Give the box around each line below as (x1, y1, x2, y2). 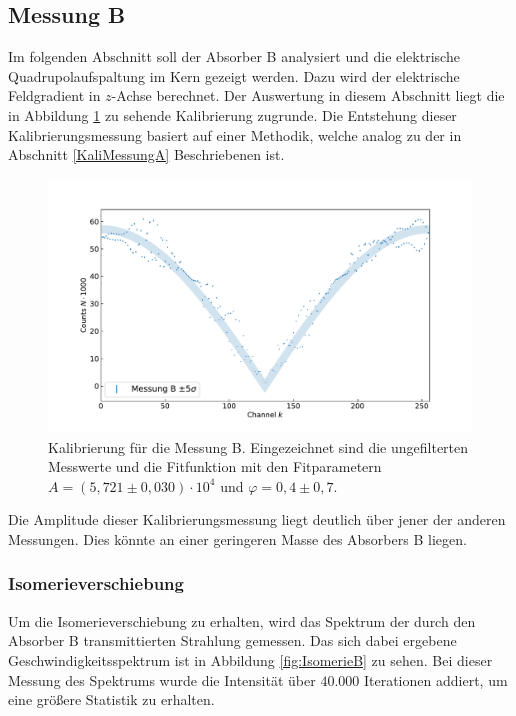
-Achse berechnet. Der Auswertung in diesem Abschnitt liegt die (111, 85, 505, 106)
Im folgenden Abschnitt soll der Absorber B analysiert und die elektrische (8, 46, 460, 67)
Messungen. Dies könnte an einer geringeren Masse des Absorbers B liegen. (8, 528, 467, 549)
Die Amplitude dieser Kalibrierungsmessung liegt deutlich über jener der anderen (8, 509, 506, 530)
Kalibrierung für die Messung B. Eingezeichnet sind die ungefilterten (48, 436, 469, 457)
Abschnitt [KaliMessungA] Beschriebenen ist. (8, 144, 285, 165)
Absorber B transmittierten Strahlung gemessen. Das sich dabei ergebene (8, 630, 457, 651)
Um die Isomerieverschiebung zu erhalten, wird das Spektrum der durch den (8, 610, 476, 631)
